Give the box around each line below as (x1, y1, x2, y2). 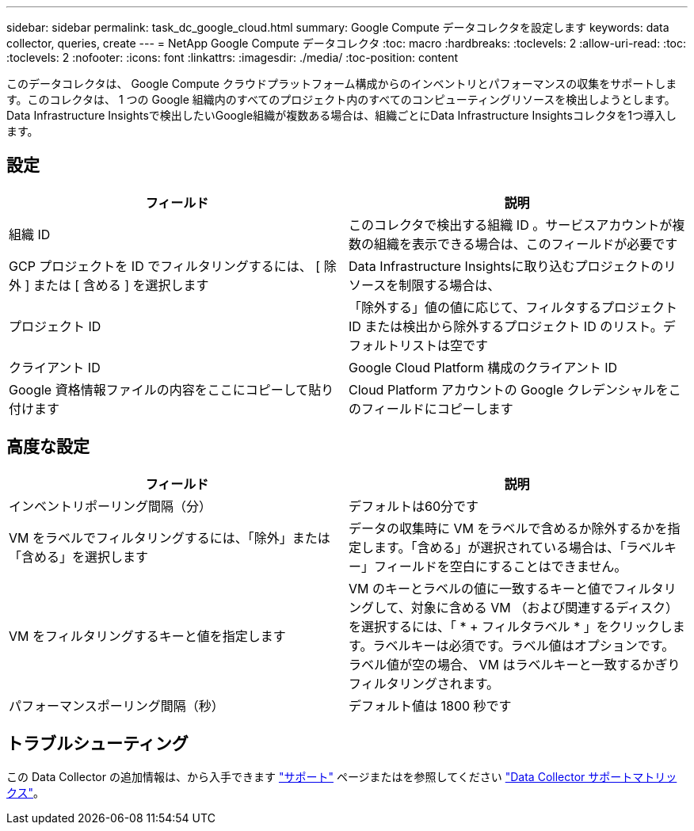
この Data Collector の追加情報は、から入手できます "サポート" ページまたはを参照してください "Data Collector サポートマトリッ (6, 769, 677, 783)
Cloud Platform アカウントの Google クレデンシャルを (349, 381, 669, 398)
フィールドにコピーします (361, 400, 513, 417)
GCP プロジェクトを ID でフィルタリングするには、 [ (9, 257, 321, 274)
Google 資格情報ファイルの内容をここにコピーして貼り (9, 381, 334, 398)
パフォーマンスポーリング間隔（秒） (9, 697, 224, 714)
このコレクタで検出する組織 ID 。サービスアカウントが (349, 216, 673, 233)
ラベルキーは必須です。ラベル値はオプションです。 (372, 637, 675, 654)
